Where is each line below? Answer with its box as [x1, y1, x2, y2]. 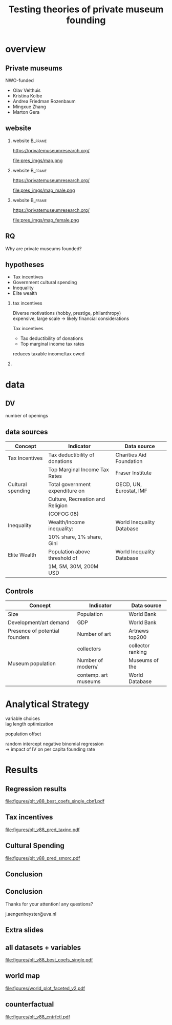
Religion [48, 502, 68, 509]
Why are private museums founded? [5, 245, 82, 252]
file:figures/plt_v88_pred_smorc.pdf [5, 855, 80, 861]
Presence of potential [8, 627, 60, 634]
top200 [128, 634, 147, 641]
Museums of [128, 657, 159, 664]
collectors [77, 645, 101, 652]
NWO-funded [5, 77, 34, 83]
